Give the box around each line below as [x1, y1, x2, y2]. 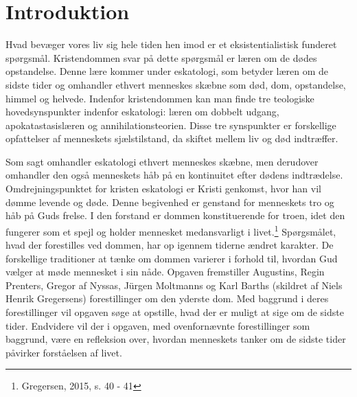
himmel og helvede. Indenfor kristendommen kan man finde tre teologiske [5, 91, 314, 105]
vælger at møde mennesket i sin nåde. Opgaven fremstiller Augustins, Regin [5, 264, 325, 279]
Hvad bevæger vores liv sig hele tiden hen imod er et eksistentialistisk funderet [5, 37, 337, 52]
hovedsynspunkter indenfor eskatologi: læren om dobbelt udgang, [5, 104, 279, 119]
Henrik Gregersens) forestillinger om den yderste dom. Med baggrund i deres [5, 291, 329, 306]
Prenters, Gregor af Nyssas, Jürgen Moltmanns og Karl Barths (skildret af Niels [5, 277, 343, 292]
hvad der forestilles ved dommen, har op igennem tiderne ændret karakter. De [5, 238, 334, 252]
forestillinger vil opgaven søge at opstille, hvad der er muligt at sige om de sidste [5, 305, 344, 319]
